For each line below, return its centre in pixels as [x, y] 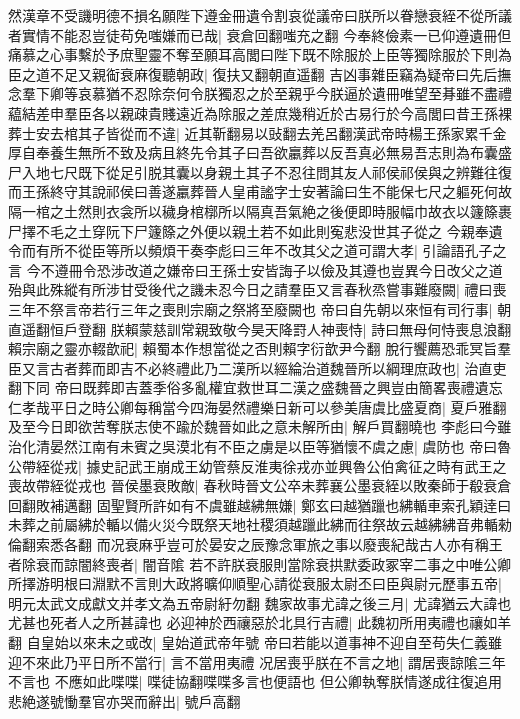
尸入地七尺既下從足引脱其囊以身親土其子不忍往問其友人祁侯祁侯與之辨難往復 [260, 171]
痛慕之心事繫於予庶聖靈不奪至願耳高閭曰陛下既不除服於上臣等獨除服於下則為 [260, 54]
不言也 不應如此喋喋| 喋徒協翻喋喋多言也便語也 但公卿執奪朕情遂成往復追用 [255, 681]
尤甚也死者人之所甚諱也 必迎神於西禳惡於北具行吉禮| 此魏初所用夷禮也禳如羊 [260, 622]
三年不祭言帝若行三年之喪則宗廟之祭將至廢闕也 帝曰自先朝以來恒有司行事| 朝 [260, 308]
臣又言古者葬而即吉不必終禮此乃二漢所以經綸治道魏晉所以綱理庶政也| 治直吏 [257, 367]
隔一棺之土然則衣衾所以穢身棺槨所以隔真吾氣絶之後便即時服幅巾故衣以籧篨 [253, 210]
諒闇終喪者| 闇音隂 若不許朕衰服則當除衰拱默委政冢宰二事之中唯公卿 [287, 563]
